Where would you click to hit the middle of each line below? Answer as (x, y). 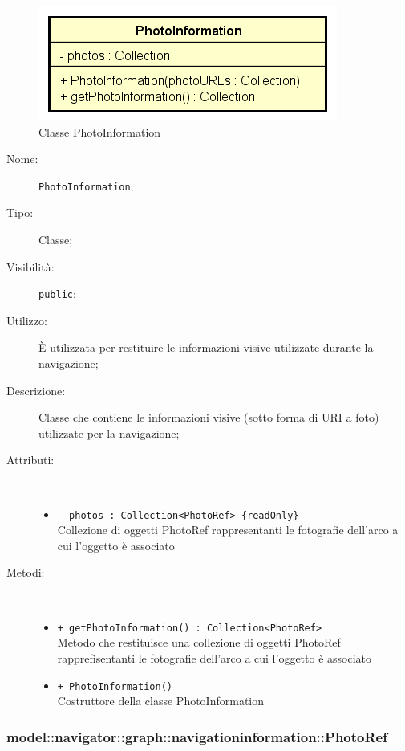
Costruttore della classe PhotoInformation (161, 701)
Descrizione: (36, 390)
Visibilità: (30, 266)
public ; (57, 294)
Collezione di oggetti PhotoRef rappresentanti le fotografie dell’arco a (228, 530)
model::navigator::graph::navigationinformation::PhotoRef (197, 736)
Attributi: (30, 460)
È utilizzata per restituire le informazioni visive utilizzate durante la (206, 347)
